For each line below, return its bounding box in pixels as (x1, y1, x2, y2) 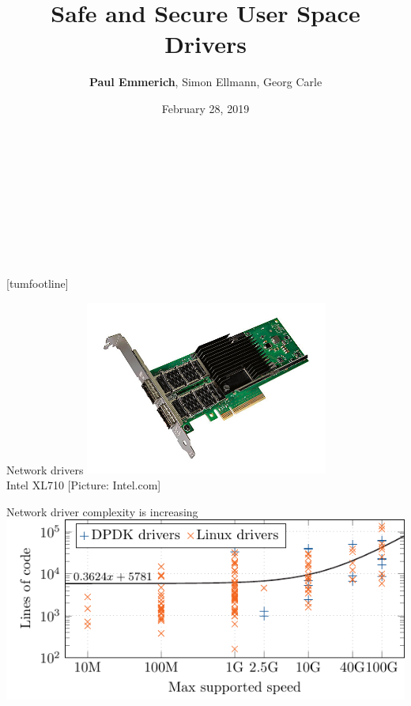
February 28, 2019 (161, 100, 250, 116)
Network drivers (6, 461, 84, 478)
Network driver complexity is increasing (6, 503, 198, 519)
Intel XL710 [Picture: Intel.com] (6, 476, 161, 493)
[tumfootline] (6, 275, 69, 292)
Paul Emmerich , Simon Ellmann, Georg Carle (89, 74, 322, 90)
